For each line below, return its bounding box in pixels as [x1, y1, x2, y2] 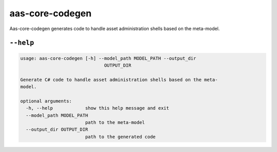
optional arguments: [20, 98, 72, 104]
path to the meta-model [85, 120, 145, 125]
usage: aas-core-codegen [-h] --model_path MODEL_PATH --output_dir [20, 55, 196, 61]
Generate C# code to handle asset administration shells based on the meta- [20, 77, 218, 83]
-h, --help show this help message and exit [26, 105, 169, 111]
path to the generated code [85, 134, 156, 140]
